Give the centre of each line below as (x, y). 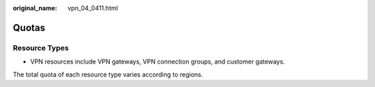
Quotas (29, 28)
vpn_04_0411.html (93, 8)
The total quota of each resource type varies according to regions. (108, 74)
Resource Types (41, 48)
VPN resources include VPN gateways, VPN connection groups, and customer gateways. (158, 61)
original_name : (35, 8)
